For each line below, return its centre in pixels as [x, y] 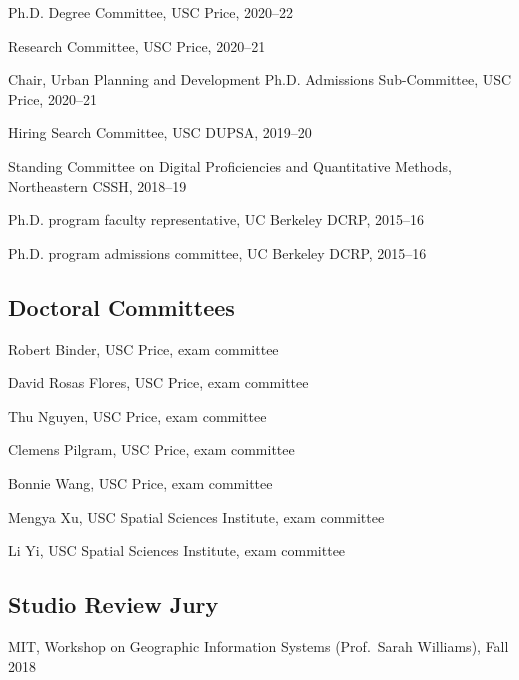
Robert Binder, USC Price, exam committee [143, 348]
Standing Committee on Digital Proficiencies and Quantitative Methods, [230, 165]
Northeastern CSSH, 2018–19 [97, 185]
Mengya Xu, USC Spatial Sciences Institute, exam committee [196, 516]
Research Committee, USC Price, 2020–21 [137, 45]
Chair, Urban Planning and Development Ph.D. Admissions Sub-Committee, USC [260, 79]
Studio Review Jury [113, 604]
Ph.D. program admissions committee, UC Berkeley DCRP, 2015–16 [217, 252]
